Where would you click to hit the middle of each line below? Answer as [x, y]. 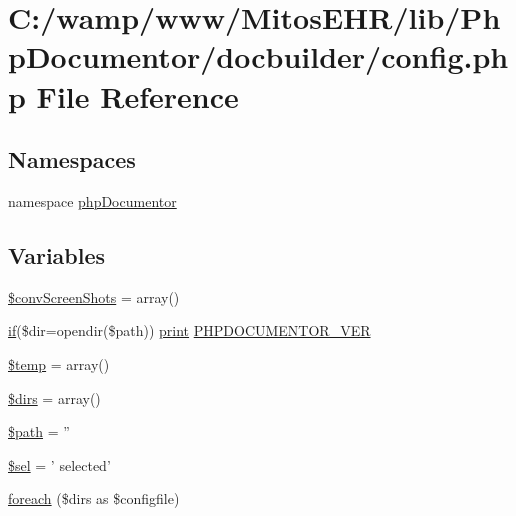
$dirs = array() [54, 397]
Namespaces [72, 159]
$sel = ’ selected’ [59, 464]
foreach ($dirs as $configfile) [94, 498]
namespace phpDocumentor [92, 200]
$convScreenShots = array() [94, 296]
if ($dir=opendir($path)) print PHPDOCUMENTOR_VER [189, 330]
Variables [57, 254]
